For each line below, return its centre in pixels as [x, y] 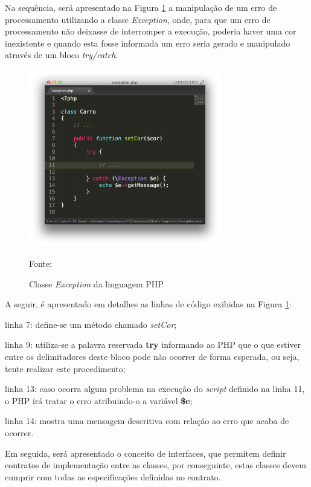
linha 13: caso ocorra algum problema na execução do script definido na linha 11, [155, 389]
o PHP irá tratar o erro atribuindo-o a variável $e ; [99, 400]
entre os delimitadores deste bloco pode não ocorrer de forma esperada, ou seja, [152, 357]
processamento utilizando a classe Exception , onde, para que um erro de [138, 19]
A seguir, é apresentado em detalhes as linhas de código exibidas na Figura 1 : [148, 304]
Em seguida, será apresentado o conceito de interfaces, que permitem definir [146, 453]
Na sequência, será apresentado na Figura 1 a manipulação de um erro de [141, 7]
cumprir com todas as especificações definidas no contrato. [113, 476]
